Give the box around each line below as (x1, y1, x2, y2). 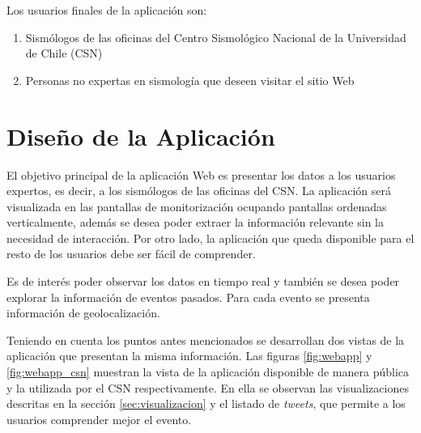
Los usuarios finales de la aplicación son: (6, 2, 207, 18)
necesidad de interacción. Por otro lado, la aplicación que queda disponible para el (6, 229, 415, 246)
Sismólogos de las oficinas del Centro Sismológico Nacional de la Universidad (25, 28, 406, 45)
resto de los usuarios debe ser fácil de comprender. (6, 245, 256, 262)
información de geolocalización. (6, 304, 160, 321)
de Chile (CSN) (25, 45, 103, 62)
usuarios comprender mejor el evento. (6, 410, 192, 427)
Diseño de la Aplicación (6, 119, 275, 152)
